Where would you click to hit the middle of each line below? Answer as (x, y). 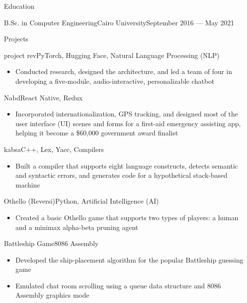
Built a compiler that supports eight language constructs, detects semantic (127, 165)
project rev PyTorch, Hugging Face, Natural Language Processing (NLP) (112, 55)
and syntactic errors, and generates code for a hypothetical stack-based (121, 175)
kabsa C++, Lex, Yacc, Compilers (54, 149)
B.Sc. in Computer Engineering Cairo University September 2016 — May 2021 (119, 22)
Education (19, 6)
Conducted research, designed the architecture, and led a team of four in (124, 71)
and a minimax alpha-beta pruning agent (77, 227)
